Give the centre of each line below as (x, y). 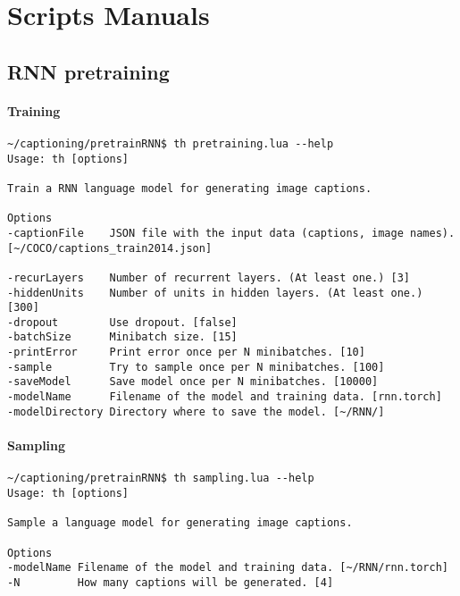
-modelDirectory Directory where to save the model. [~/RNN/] (196, 411)
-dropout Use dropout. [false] (122, 322)
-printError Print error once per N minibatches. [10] (186, 353)
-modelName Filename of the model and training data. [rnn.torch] (225, 397)
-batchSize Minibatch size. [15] (122, 337)
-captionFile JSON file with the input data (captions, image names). (231, 233)
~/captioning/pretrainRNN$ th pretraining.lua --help (171, 143)
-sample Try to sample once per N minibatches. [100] (196, 367)
